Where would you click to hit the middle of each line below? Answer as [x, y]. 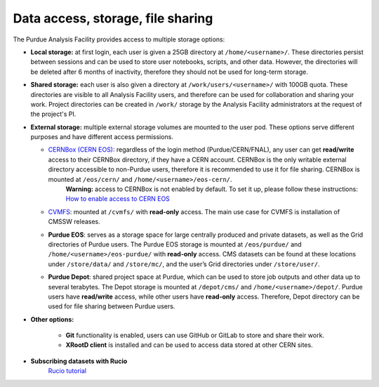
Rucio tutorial [67, 371]
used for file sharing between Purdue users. [112, 306]
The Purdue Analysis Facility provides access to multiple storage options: [119, 39]
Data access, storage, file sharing [113, 18]
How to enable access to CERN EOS [118, 199]
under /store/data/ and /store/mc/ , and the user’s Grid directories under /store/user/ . [184, 264]
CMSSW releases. [74, 222]
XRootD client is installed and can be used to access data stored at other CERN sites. [189, 345]
